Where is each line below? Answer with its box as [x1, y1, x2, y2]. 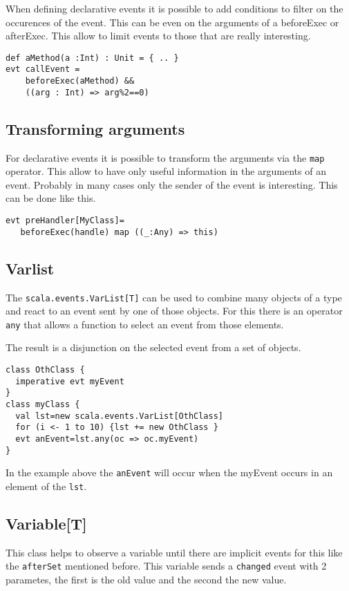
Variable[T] [6, 513, 87, 534]
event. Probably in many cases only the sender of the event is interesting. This [6, 177, 338, 191]
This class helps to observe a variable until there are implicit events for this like [6, 545, 343, 559]
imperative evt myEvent [15, 376, 124, 386]
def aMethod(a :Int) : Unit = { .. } [6, 53, 179, 63]
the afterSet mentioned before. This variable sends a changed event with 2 [6, 559, 327, 573]
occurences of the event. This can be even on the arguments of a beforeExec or [6, 15, 339, 29]
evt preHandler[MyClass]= [6, 216, 124, 226]
